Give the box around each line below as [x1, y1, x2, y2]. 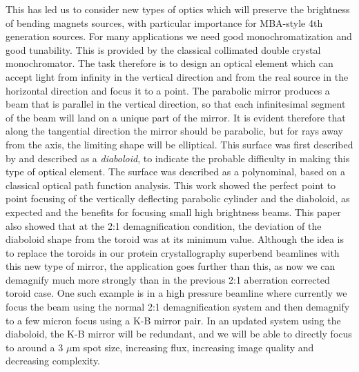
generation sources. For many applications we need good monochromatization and [6, 29, 352, 43]
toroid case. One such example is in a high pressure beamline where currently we [6, 286, 347, 300]
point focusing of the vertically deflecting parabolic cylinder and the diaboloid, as [6, 191, 350, 206]
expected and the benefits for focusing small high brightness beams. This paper [6, 204, 341, 219]
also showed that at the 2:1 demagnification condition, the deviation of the [6, 218, 322, 233]
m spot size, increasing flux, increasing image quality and [72, 340, 314, 354]
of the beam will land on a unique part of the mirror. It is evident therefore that [6, 110, 346, 124]
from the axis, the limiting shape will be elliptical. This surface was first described [6, 137, 353, 151]
